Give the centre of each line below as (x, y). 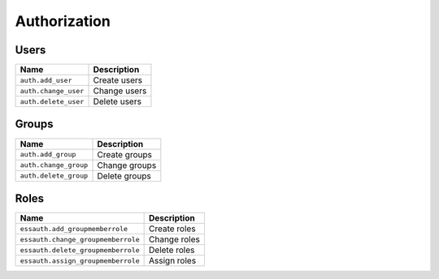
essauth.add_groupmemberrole (74, 228)
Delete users (117, 101)
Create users (117, 80)
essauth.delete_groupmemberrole (80, 250)
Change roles (175, 239)
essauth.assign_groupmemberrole (80, 261)
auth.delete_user (52, 101)
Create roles (172, 229)
